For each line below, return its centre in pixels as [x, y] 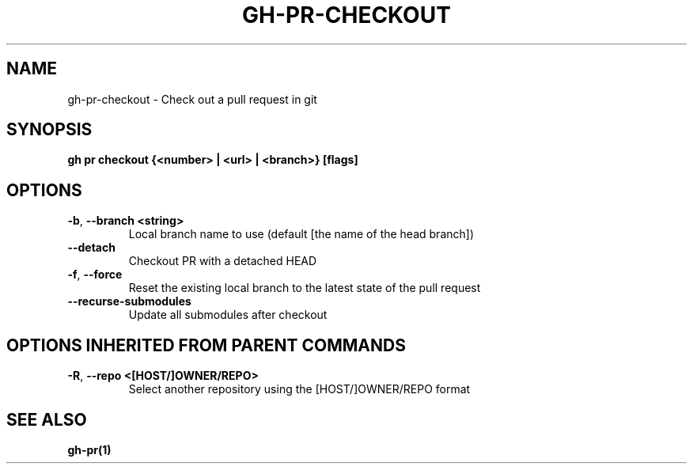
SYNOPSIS [49, 130]
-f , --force [95, 275]
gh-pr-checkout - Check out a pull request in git [192, 99]
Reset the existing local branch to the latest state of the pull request [305, 288]
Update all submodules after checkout [228, 315]
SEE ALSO [47, 419]
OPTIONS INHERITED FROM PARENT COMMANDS [206, 345]
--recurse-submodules [129, 301]
